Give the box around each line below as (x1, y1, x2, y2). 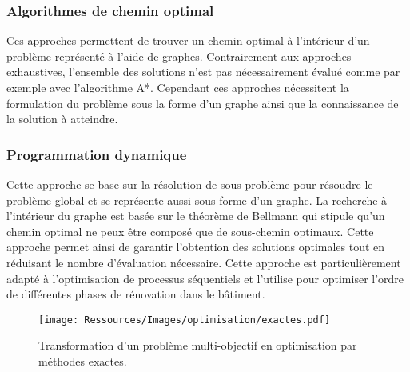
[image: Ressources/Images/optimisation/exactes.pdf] (38, 314, 331, 326)
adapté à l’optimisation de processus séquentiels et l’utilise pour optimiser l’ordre (6, 270, 404, 286)
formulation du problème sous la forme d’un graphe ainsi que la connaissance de (6, 94, 399, 111)
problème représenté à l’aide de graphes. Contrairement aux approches (6, 47, 352, 64)
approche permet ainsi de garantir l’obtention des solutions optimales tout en (6, 238, 385, 255)
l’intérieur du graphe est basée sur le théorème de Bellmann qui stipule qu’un (6, 207, 385, 224)
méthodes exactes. (38, 353, 127, 369)
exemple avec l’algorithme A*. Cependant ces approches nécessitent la (6, 79, 349, 95)
